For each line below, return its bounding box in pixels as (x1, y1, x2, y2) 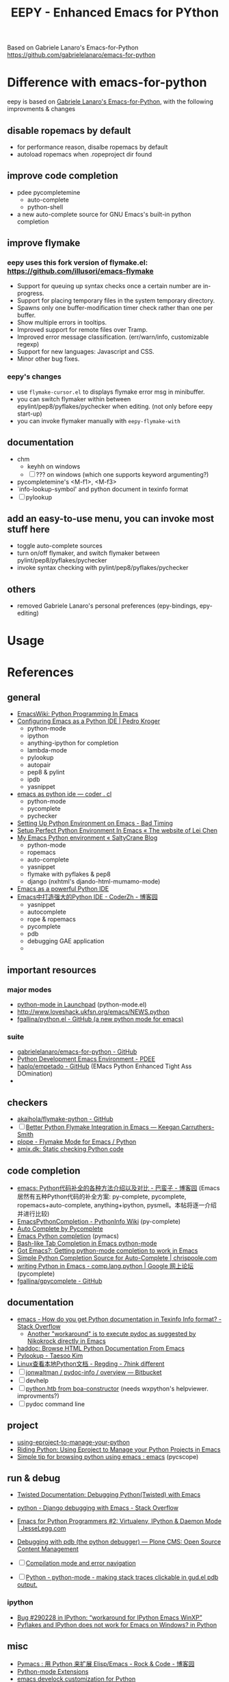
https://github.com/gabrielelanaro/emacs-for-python (7, 51, 156, 59)
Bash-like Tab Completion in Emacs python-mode (16, 1239, 157, 1247)
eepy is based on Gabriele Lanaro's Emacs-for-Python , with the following (7, 97, 213, 106)
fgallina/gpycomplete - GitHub (16, 1277, 103, 1285)
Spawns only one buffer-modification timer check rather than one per (16, 304, 213, 312)
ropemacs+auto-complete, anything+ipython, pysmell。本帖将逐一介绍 (16, 1200, 217, 1209)
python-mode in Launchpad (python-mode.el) (16, 1000, 147, 1009)
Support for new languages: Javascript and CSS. (16, 348, 155, 356)
